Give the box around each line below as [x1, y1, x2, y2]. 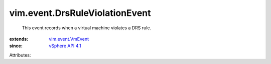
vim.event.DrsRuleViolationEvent [9, 7, 151, 18]
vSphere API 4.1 [49, 43, 81, 49]
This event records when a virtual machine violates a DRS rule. [22, 25, 152, 31]
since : [9, 43, 23, 49]
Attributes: [9, 52, 31, 58]
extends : [9, 36, 29, 42]
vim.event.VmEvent [49, 36, 89, 42]
